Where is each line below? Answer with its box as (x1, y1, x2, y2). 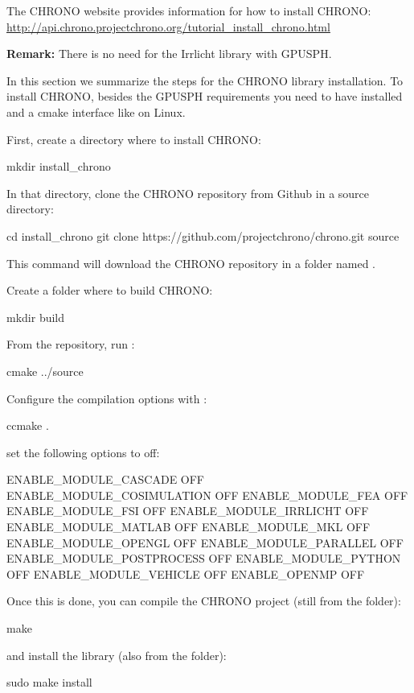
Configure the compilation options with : (6, 390, 207, 406)
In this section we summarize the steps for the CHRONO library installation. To (6, 72, 404, 89)
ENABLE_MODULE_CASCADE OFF (6, 471, 205, 488)
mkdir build (6, 308, 65, 325)
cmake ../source (6, 362, 84, 379)
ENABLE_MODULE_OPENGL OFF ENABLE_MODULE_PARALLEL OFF (6, 534, 404, 551)
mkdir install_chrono (6, 158, 111, 175)
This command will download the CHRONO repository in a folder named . (6, 254, 375, 271)
